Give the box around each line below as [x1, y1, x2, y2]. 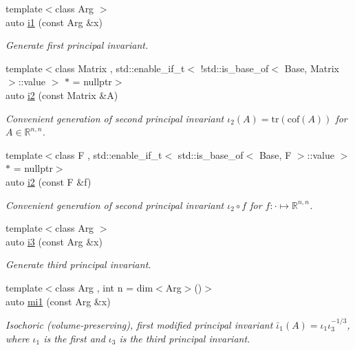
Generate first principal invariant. [6, 38, 149, 52]
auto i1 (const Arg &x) [6, 14, 103, 29]
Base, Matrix [284, 61, 339, 75]
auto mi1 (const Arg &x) [6, 294, 111, 308]
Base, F [259, 147, 292, 162]
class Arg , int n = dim [55, 280, 153, 294]
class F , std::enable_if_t [55, 147, 162, 162]
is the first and [43, 331, 105, 345]
